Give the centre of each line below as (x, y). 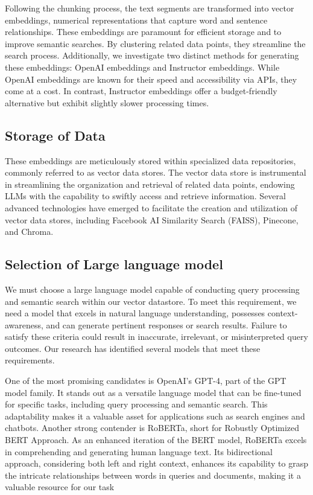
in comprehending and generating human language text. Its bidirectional (139, 451)
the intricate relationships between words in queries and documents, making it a (153, 475)
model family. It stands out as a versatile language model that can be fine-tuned (153, 392)
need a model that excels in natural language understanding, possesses (135, 313)
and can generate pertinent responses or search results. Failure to (166, 324)
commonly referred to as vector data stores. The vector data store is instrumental (156, 172)
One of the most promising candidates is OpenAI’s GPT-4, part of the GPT (146, 381)
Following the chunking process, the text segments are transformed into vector (150, 8)
